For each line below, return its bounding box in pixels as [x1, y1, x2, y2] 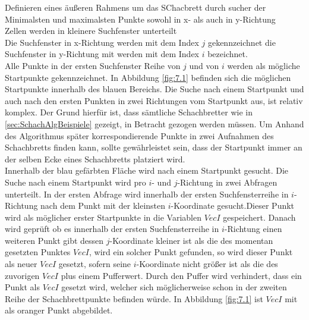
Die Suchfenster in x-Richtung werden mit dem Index [5, 36, 199, 48]
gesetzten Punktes [5, 246, 71, 258]
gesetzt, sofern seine [58, 258, 131, 270]
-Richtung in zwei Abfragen [177, 175, 278, 188]
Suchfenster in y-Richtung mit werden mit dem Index [5, 48, 200, 60]
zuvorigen [5, 269, 40, 281]
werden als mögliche [227, 59, 300, 71]
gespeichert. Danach [223, 211, 296, 223]
